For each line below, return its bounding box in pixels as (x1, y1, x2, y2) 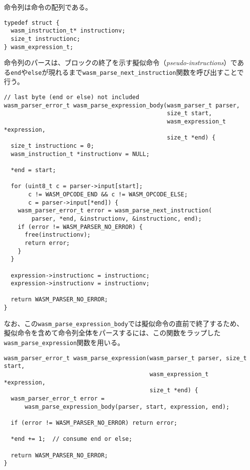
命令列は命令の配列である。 (4, 2, 92, 12)
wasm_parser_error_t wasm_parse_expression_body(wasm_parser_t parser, (4, 102, 240, 109)
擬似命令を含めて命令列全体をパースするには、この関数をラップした (4, 328, 221, 338)
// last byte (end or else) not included (4, 94, 140, 101)
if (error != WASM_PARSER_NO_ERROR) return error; (11, 419, 177, 426)
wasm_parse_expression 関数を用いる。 (4, 337, 125, 348)
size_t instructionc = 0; (11, 142, 94, 149)
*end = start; (11, 166, 56, 174)
